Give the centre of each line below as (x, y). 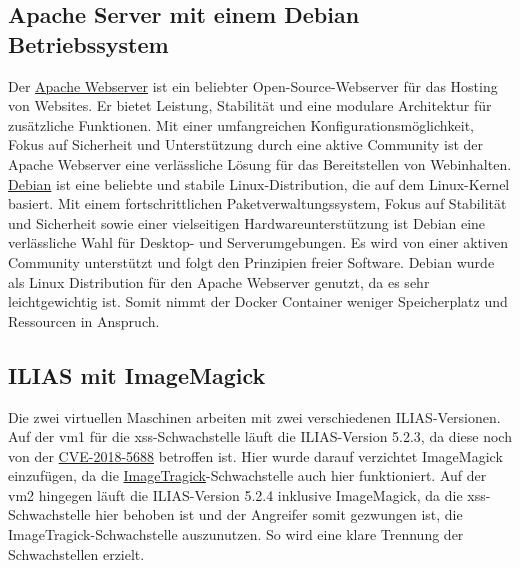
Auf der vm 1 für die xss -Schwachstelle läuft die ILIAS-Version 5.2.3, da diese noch (260, 436)
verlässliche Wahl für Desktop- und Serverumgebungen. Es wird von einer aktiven (258, 242)
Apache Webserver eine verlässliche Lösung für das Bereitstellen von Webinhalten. (260, 163)
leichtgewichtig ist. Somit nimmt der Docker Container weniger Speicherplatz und (258, 301)
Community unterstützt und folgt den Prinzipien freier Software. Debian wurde (251, 261)
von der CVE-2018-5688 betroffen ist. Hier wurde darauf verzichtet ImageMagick (255, 455)
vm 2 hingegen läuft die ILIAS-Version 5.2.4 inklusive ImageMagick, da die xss (247, 494)
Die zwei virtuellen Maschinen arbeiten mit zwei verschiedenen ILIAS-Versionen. (254, 416)
